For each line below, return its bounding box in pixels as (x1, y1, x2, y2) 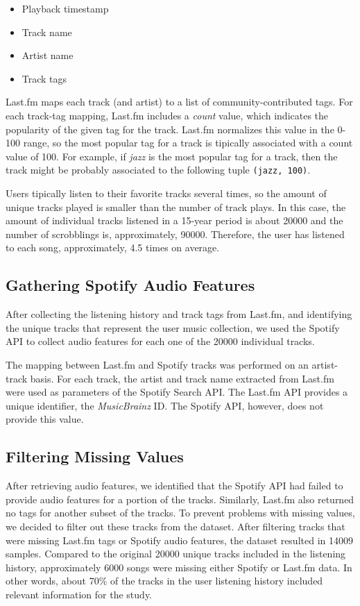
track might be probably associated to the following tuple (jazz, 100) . (6, 162, 311, 177)
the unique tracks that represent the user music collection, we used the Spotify (6, 320, 340, 335)
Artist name (22, 48, 74, 62)
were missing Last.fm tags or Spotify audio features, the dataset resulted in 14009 (6, 532, 353, 547)
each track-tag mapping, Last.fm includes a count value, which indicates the (6, 108, 329, 122)
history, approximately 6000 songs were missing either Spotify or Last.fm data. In (6, 559, 352, 574)
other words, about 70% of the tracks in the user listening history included (6, 573, 323, 588)
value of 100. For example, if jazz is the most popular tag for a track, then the (6, 149, 338, 163)
